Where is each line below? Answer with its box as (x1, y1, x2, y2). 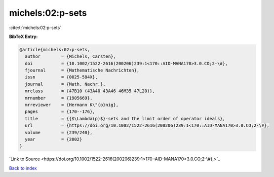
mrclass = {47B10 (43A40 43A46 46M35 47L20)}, (25, 88, 155, 94)
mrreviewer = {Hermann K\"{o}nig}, (25, 102, 118, 108)
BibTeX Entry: (9, 34, 38, 39)
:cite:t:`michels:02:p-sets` (9, 25, 62, 31)
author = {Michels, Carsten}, (25, 54, 116, 59)
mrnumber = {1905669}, (25, 95, 93, 101)
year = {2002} (25, 137, 82, 142)
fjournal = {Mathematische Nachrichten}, (25, 68, 140, 73)
